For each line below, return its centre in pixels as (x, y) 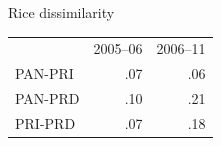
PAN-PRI (44, 73)
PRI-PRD (45, 122)
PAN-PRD (47, 98)
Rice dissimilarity (61, 12)
